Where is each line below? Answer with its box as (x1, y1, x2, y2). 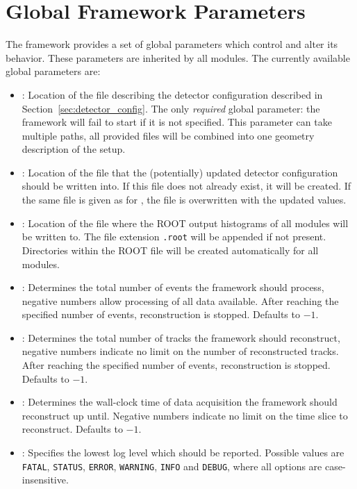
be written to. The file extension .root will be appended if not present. (22, 229, 326, 244)
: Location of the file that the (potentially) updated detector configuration (22, 165, 338, 179)
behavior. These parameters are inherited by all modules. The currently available (6, 50, 350, 65)
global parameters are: (6, 64, 101, 78)
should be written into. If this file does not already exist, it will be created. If (22, 179, 351, 193)
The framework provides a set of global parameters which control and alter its (6, 37, 338, 51)
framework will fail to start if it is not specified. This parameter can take (22, 115, 332, 129)
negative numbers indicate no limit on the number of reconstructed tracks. (22, 344, 339, 358)
